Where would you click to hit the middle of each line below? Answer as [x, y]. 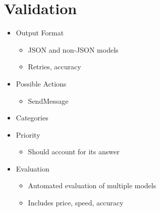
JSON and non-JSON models [73, 49]
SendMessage [48, 100]
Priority [28, 134]
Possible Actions [41, 83]
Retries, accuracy [55, 67]
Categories [32, 118]
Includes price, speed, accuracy [76, 203]
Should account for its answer [74, 152]
